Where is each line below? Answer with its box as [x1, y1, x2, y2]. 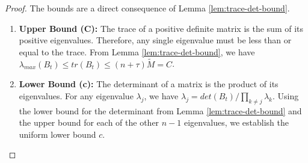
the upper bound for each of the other [19, 116, 159, 129]
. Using [272, 89, 299, 102]
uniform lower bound [19, 128, 96, 140]
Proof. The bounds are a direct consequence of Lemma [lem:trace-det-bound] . [5, 2, 290, 14]
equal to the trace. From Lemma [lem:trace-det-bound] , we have [19, 45, 255, 58]
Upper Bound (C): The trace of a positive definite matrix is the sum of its [19, 22, 304, 34]
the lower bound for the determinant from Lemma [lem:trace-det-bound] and [19, 104, 302, 117]
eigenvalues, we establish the [183, 116, 289, 129]
